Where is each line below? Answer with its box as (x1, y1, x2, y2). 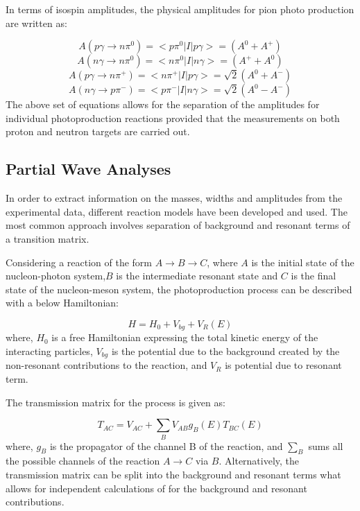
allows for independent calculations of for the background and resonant (6, 480, 307, 495)
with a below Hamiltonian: (6, 295, 119, 310)
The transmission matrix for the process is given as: (6, 395, 225, 409)
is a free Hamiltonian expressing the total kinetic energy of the (51, 330, 318, 345)
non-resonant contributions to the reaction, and (6, 358, 207, 372)
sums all (308, 438, 343, 453)
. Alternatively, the (218, 453, 300, 468)
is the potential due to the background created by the (111, 343, 340, 358)
